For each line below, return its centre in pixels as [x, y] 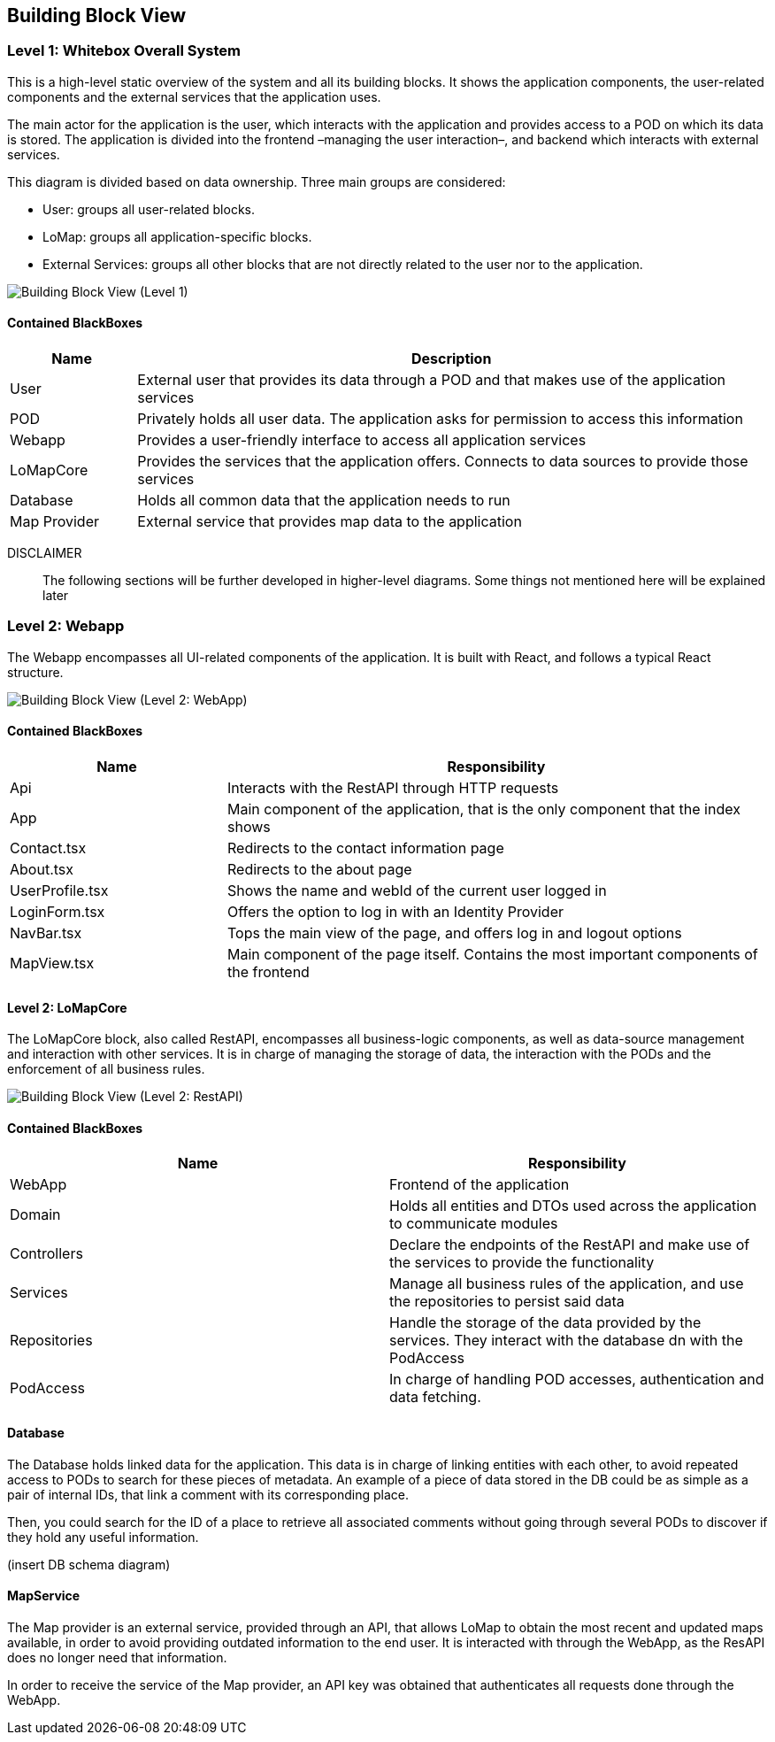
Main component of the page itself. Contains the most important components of [492, 954]
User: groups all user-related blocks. [149, 209]
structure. [35, 672]
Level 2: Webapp [66, 626]
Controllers [46, 1254]
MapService [44, 1596]
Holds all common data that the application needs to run [324, 501]
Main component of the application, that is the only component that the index [483, 809]
